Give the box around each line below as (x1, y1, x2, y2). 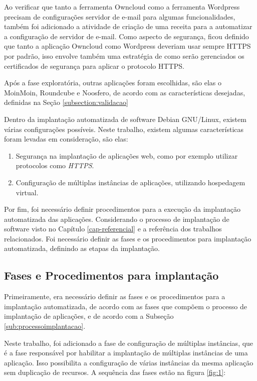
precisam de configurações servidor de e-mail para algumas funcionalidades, (4, 11, 235, 22)
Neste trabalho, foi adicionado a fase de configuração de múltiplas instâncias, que (4, 337, 253, 348)
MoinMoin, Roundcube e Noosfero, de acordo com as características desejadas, (4, 87, 245, 97)
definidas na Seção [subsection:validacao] (4, 97, 128, 107)
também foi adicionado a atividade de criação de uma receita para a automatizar (4, 21, 252, 32)
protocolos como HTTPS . (16, 160, 94, 171)
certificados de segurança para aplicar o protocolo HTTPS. (4, 60, 184, 71)
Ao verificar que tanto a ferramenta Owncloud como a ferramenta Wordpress (4, 2, 240, 12)
